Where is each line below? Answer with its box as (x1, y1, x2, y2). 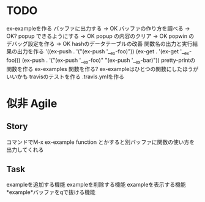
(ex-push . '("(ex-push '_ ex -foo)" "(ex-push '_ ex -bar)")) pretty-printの (21, 56, 196, 65)
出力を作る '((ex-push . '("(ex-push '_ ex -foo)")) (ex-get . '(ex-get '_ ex (17, 47, 190, 56)
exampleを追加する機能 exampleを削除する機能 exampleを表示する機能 (6, 181, 187, 189)
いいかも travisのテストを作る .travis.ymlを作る (6, 73, 124, 80)
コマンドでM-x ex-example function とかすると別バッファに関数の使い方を (6, 138, 195, 146)
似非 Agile (6, 96, 58, 110)
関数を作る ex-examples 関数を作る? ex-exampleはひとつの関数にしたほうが (6, 65, 199, 72)
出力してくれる (6, 146, 44, 153)
